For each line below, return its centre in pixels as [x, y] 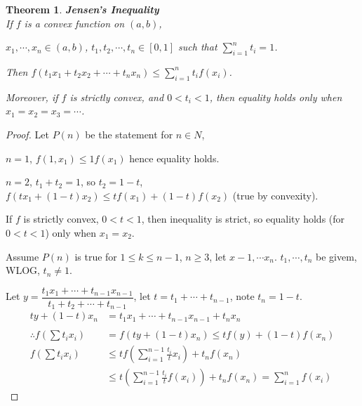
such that [198, 47]
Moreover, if [32, 97]
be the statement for [129, 134]
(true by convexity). [275, 195]
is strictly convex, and [117, 97]
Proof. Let [27, 134]
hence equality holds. [174, 158]
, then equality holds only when [276, 97]
